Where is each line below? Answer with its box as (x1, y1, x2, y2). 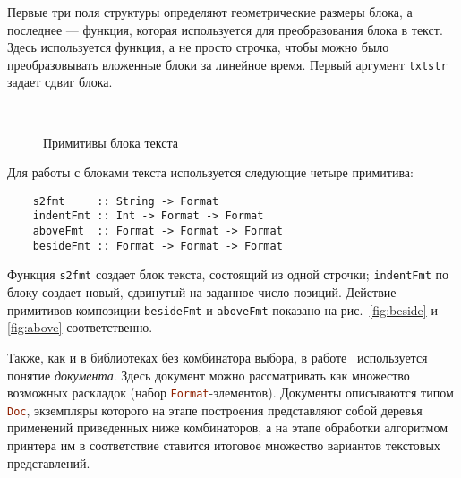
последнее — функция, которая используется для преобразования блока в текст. (7, 20, 443, 38)
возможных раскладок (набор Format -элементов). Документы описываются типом (7, 383, 454, 402)
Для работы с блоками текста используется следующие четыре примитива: (7, 163, 414, 182)
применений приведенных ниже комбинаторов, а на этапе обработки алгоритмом (7, 418, 448, 437)
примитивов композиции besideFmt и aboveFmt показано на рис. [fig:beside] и (7, 300, 438, 319)
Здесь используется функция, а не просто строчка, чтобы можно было (7, 38, 389, 56)
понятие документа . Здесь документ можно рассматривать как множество (7, 365, 410, 384)
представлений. (7, 453, 90, 472)
